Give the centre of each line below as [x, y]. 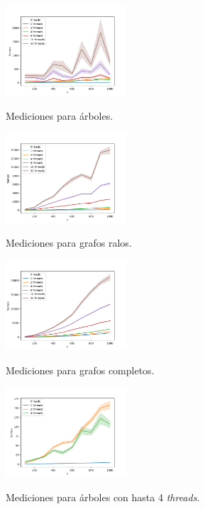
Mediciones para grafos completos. [80, 370]
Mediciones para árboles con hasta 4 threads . [103, 497]
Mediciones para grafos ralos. [69, 243]
